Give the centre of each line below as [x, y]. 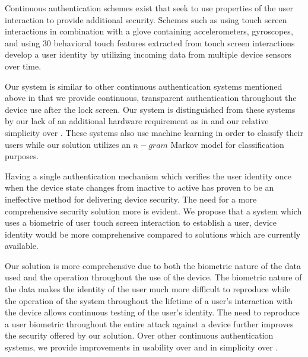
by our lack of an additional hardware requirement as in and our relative [137, 121]
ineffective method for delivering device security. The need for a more [131, 199]
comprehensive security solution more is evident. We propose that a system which [153, 211]
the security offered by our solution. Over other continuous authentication [139, 335]
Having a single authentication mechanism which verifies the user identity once [148, 176]
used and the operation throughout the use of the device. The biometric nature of [153, 277]
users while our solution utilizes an [68, 144]
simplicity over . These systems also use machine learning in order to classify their [154, 132]
